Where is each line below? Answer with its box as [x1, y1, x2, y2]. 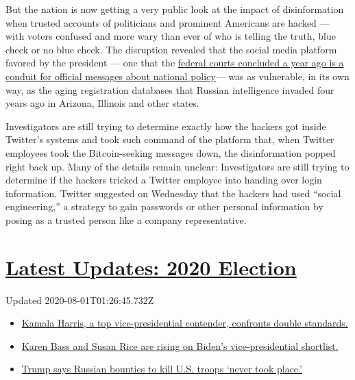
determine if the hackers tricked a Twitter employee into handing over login [5, 173, 322, 187]
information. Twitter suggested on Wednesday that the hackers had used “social [5, 186, 341, 200]
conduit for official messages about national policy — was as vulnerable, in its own [5, 68, 350, 83]
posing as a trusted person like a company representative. [5, 212, 247, 227]
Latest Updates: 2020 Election [5, 253, 297, 281]
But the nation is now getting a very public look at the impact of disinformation [5, 2, 344, 16]
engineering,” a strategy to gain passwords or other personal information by [5, 199, 323, 214]
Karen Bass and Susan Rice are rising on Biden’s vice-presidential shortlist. [21, 338, 339, 353]
